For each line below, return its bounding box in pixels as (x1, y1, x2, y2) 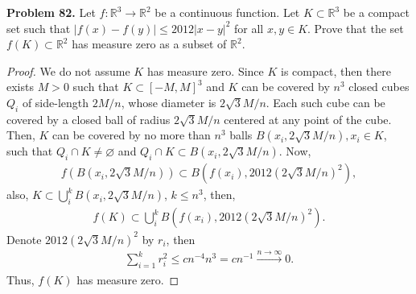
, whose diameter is (121, 93, 216, 110)
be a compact (343, 4, 410, 20)
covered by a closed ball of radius (6, 110, 171, 127)
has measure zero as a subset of (72, 35, 227, 52)
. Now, (278, 143, 311, 159)
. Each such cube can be (266, 93, 385, 110)
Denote (6, 230, 42, 247)
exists (6, 78, 34, 95)
